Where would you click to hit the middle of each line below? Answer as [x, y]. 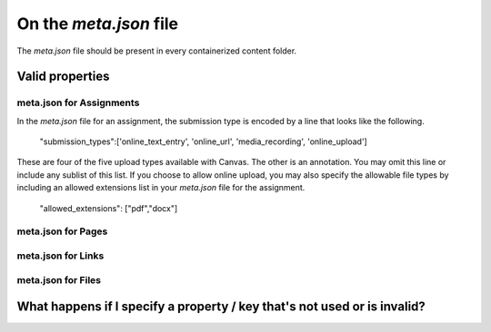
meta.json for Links [60, 256]
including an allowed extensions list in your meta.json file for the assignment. [161, 188]
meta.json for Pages [62, 231]
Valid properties [63, 77]
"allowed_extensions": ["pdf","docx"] [109, 208]
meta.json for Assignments [78, 103]
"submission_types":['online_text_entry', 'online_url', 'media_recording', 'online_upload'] [203, 142]
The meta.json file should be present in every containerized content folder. [157, 51]
